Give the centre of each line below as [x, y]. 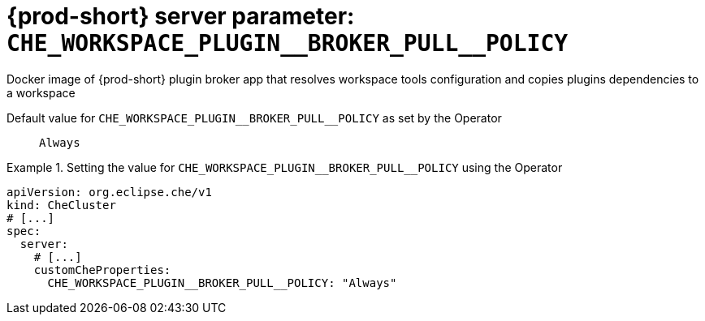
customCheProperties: [102, 270]
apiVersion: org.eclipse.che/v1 [109, 192]
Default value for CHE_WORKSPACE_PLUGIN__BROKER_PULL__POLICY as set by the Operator [254, 118]
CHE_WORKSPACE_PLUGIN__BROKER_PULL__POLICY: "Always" [222, 282]
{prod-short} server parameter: [181, 16]
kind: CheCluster [61, 205]
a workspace [41, 92]
